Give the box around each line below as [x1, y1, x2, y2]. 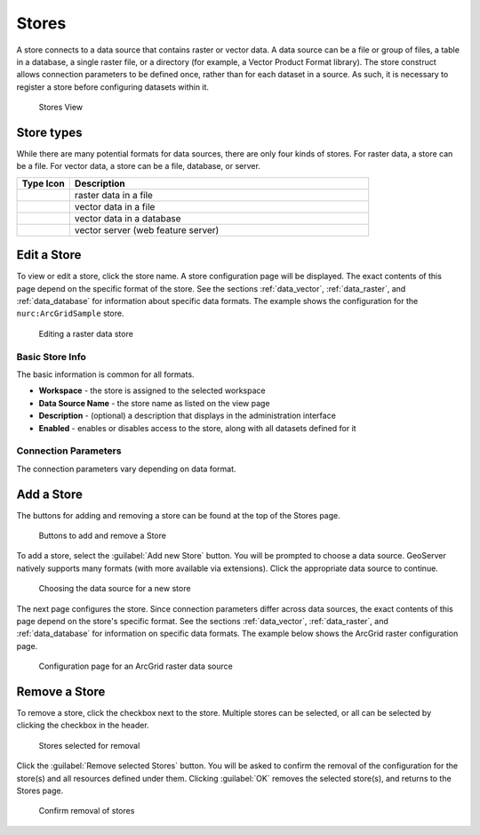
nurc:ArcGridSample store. [16, 308, 124, 319]
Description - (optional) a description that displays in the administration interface [38, 410, 337, 422]
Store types [16, 124, 83, 140]
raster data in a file [74, 189, 153, 201]
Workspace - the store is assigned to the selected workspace [38, 385, 266, 396]
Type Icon [21, 177, 66, 189]
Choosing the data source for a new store [38, 583, 191, 594]
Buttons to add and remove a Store [38, 530, 166, 542]
